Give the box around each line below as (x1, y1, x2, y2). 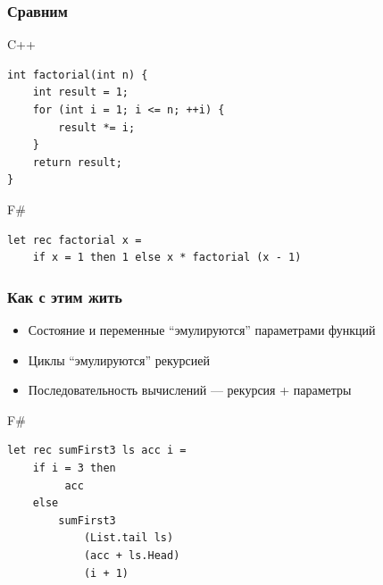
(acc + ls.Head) (83, 548, 180, 562)
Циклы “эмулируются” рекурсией (28, 350, 211, 369)
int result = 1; (32, 86, 129, 99)
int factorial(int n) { (7, 68, 148, 81)
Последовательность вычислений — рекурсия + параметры (28, 380, 352, 399)
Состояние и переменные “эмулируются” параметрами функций (28, 320, 376, 338)
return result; (32, 155, 122, 169)
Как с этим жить (7, 285, 122, 307)
